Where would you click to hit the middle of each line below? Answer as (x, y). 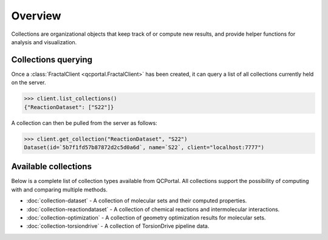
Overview (36, 16)
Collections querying (52, 60)
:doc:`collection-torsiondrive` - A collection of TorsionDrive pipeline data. (118, 226)
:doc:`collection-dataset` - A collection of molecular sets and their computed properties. (137, 201)
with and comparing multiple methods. (59, 189)
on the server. (29, 82)
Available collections (52, 167)
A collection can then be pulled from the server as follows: (84, 123)
